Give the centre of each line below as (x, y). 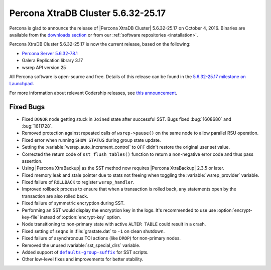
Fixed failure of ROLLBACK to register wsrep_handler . (78, 182)
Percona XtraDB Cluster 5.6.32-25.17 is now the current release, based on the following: (100, 44)
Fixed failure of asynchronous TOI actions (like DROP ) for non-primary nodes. (101, 238)
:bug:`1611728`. (37, 126)
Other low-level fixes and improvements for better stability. (83, 259)
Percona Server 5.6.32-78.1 (50, 53)
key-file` (30, 217)
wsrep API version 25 (44, 67)
